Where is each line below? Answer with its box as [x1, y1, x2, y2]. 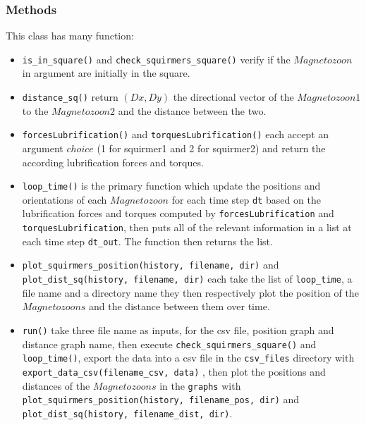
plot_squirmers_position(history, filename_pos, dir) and [22, 392, 300, 407]
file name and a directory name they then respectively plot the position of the [22, 285, 359, 300]
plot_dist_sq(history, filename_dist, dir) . [22, 405, 233, 420]
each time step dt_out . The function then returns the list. [22, 233, 273, 248]
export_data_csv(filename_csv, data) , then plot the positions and [22, 364, 326, 378]
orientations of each [22, 192, 107, 207]
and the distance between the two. [118, 103, 267, 118]
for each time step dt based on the [171, 192, 321, 207]
